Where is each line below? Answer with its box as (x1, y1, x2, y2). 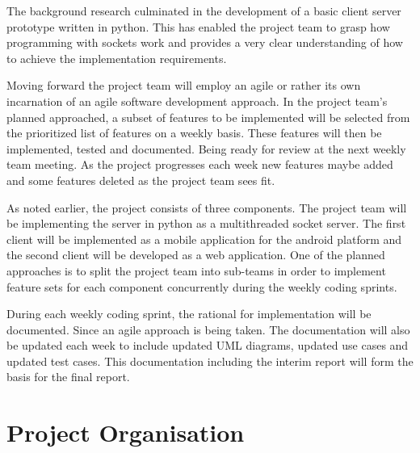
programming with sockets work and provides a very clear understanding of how (6, 34, 403, 51)
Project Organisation (6, 416, 245, 449)
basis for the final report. (6, 368, 130, 385)
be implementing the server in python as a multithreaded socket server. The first (6, 215, 406, 232)
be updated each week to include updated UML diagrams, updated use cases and (6, 337, 409, 354)
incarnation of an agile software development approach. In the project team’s (6, 92, 388, 109)
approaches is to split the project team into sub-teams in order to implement (6, 262, 386, 279)
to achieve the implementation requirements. (6, 49, 227, 66)
